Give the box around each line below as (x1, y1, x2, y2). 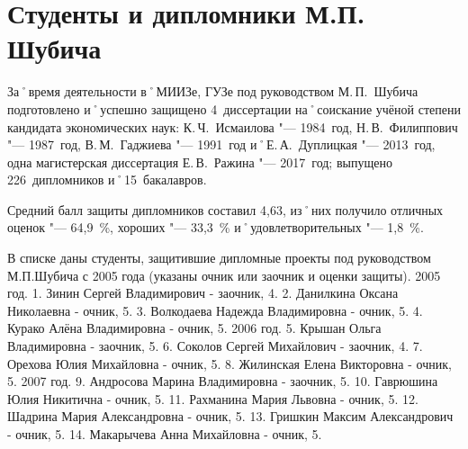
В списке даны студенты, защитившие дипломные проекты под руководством (7, 248, 431, 267)
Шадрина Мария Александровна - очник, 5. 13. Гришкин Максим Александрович (7, 407, 454, 426)
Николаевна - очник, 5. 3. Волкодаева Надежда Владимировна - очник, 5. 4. (7, 301, 423, 319)
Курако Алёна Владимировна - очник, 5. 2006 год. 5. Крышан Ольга (7, 319, 382, 337)
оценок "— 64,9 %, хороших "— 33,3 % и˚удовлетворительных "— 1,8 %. (7, 218, 424, 237)
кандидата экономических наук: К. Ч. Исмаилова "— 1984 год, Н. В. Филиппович (7, 117, 458, 136)
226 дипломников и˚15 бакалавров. (7, 170, 207, 189)
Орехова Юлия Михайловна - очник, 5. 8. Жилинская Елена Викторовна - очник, (7, 354, 452, 373)
